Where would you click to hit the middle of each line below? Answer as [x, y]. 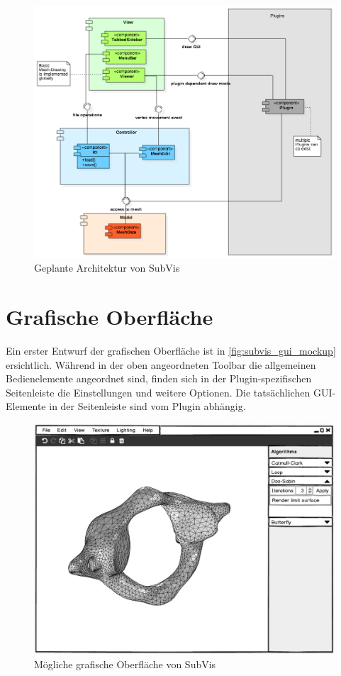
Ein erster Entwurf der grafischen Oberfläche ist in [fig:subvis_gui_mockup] [171, 351]
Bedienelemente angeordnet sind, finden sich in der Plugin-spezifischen [159, 378]
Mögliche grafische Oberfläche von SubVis [125, 664]
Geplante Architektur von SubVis [107, 268]
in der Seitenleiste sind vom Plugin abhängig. [147, 406]
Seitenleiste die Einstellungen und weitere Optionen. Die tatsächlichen [158, 392]
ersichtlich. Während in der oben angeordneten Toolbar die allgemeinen [161, 364]
